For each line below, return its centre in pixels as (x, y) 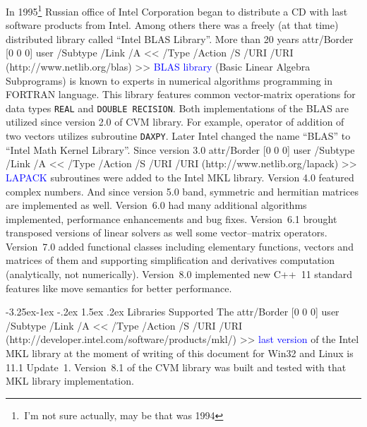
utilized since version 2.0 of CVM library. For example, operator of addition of (175, 122)
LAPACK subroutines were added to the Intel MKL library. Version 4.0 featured (180, 177)
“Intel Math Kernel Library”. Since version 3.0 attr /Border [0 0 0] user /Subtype (180, 149)
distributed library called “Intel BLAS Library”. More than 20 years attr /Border (180, 38)
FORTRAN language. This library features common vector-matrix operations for (181, 94)
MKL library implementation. (70, 381)
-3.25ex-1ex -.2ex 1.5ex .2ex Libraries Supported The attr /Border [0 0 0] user (173, 312)
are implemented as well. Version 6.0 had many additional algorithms (156, 205)
